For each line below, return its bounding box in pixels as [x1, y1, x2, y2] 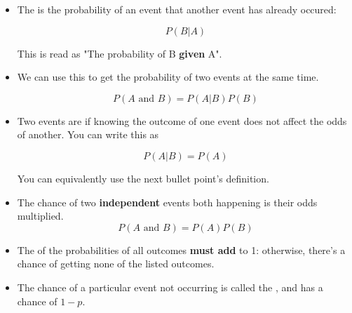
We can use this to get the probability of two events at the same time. [17, 69, 319, 84]
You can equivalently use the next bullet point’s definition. [17, 171, 269, 185]
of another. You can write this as [17, 127, 159, 142]
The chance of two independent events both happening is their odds [17, 194, 318, 209]
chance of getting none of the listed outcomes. [17, 256, 215, 271]
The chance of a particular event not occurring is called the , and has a [17, 279, 323, 294]
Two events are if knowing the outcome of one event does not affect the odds [17, 113, 347, 128]
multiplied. [17, 208, 64, 223]
